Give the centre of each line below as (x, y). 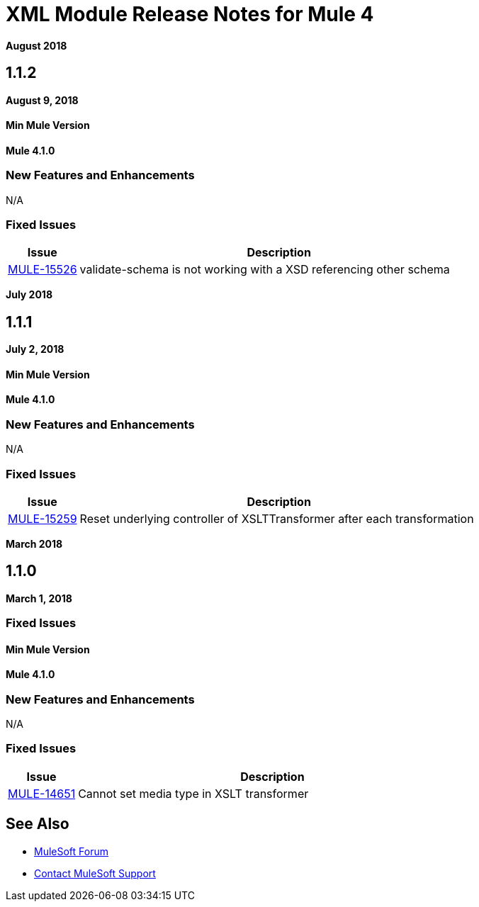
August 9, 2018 (42, 100)
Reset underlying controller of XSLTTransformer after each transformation (277, 518)
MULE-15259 (43, 518)
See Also (38, 824)
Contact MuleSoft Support (95, 873)
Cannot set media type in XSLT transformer (193, 793)
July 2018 (29, 295)
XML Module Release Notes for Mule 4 (190, 14)
